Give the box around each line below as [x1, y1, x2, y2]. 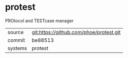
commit [7, 36, 25, 43]
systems [7, 45, 27, 52]
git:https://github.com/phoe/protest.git [32, 29, 121, 35]
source [7, 29, 24, 35]
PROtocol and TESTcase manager [5, 18, 74, 24]
